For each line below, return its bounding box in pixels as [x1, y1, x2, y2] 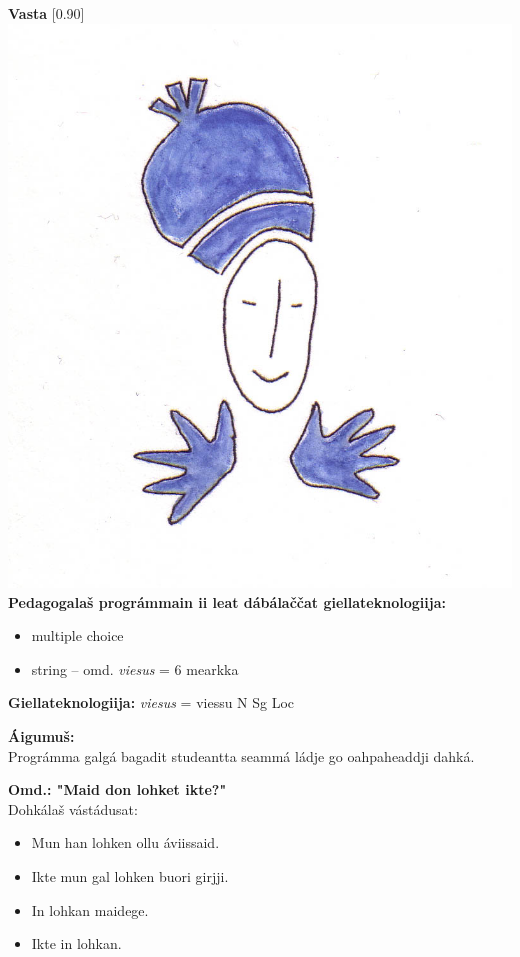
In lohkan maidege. [31, 899, 149, 920]
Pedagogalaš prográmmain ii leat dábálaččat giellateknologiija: [8, 591, 446, 612]
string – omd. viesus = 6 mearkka [31, 658, 239, 679]
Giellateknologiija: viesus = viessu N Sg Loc [8, 692, 295, 713]
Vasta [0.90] [8, 3, 85, 23]
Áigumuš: [8, 726, 75, 747]
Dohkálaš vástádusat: [8, 798, 138, 819]
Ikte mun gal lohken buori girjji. [31, 866, 229, 887]
